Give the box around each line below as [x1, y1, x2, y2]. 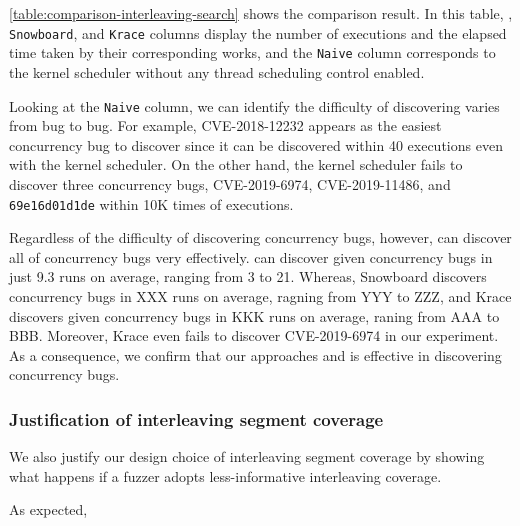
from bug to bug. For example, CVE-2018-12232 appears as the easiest [9, 115, 442, 136]
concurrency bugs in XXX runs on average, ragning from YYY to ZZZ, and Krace [9, 285, 512, 306]
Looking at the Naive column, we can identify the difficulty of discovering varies [9, 95, 500, 116]
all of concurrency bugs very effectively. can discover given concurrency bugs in [9, 246, 493, 267]
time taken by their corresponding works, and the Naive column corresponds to [9, 42, 496, 63]
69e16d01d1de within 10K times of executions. [9, 193, 294, 214]
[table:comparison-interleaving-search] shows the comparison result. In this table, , [9, 3, 513, 23]
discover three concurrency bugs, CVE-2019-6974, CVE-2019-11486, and [9, 173, 451, 194]
